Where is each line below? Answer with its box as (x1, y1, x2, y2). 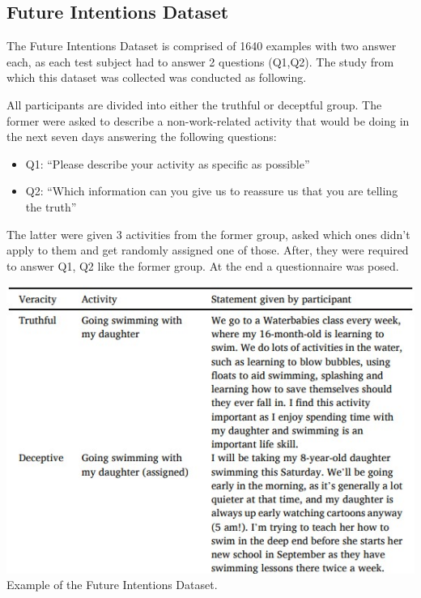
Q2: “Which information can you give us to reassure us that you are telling (25, 182, 398, 199)
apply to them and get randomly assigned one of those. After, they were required (6, 241, 409, 258)
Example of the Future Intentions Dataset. (6, 576, 218, 593)
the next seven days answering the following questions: (6, 128, 277, 145)
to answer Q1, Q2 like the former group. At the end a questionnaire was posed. (6, 257, 399, 274)
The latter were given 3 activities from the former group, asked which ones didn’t (6, 225, 410, 242)
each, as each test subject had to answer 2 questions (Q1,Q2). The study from (6, 53, 394, 70)
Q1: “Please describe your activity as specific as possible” (25, 155, 310, 172)
